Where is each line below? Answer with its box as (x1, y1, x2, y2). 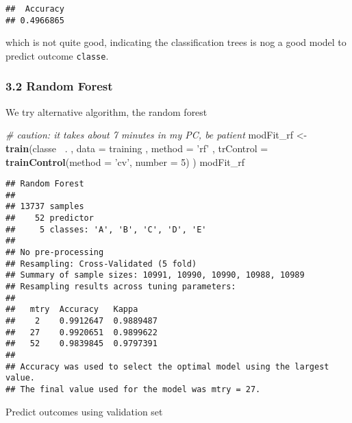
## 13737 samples (5, 202, 84, 212)
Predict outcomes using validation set (5, 404, 163, 418)
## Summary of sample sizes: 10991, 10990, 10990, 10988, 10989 (5, 270, 305, 280)
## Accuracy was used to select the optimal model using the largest (5, 361, 329, 372)
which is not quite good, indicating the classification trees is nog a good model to (5, 35, 347, 49)
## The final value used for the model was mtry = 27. (5, 384, 261, 394)
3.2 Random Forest (5, 77, 113, 95)
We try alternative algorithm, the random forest (5, 104, 208, 119)
